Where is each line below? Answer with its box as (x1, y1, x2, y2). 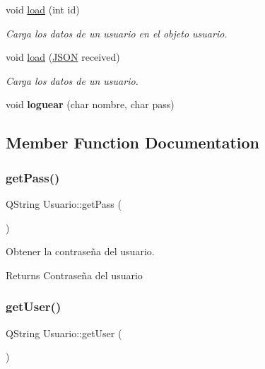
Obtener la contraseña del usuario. (6, 244, 155, 259)
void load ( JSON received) (6, 49, 120, 64)
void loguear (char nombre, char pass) (6, 97, 175, 112)
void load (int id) (6, 2, 80, 16)
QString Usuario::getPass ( (6, 196, 122, 211)
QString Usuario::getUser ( (6, 325, 122, 340)
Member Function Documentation (6, 131, 260, 153)
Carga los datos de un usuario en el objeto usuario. (6, 25, 228, 40)
